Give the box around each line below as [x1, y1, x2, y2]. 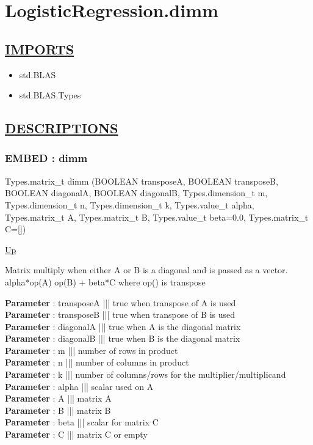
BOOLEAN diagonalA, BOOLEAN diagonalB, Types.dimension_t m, [5, 186, 268, 199]
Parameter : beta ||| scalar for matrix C [5, 416, 159, 428]
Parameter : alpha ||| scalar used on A [5, 380, 154, 392]
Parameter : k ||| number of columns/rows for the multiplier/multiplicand [5, 368, 286, 381]
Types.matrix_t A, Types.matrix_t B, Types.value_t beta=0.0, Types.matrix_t [5, 210, 309, 223]
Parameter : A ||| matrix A [5, 392, 112, 405]
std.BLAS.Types [19, 89, 81, 101]
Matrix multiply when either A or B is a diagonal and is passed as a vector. [5, 263, 288, 276]
